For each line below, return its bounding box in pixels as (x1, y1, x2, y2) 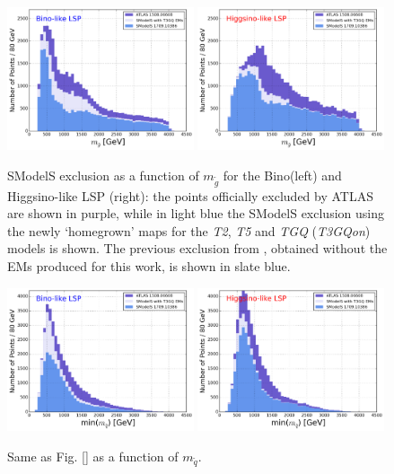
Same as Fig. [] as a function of (7, 446, 179, 465)
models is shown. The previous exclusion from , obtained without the (7, 239, 388, 258)
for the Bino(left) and (223, 165, 342, 184)
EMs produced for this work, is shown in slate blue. (7, 256, 291, 275)
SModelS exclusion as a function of (7, 165, 199, 184)
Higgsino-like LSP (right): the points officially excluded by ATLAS (7, 186, 373, 205)
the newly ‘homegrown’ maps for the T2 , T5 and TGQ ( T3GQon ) (7, 221, 371, 240)
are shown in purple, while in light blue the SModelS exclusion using (7, 204, 384, 223)
